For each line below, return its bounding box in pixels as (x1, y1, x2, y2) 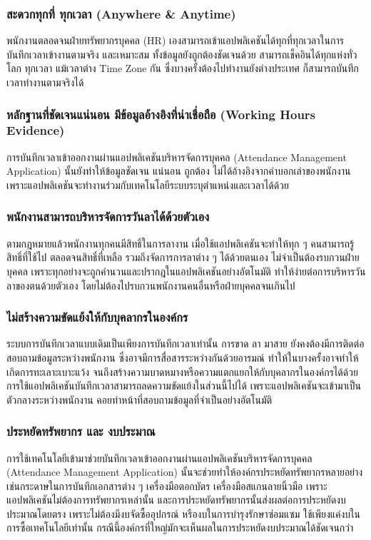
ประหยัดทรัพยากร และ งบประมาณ (6, 422, 156, 440)
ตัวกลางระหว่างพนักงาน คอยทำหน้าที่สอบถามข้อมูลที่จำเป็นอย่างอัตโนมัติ (6, 392, 273, 407)
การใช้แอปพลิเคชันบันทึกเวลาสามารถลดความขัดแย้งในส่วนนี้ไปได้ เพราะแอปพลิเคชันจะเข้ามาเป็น (6, 378, 362, 393)
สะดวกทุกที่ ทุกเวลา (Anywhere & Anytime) (6, 4, 236, 22)
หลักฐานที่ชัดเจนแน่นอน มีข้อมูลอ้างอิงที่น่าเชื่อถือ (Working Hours (6, 105, 316, 123)
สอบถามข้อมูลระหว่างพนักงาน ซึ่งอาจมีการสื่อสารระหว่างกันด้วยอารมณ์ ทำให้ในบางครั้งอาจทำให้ (6, 350, 359, 365)
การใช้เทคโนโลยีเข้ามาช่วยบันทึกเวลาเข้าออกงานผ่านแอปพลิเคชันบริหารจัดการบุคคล (6, 450, 312, 465)
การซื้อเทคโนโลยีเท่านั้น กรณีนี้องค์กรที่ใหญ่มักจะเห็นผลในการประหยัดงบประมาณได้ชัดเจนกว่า (6, 520, 354, 535)
